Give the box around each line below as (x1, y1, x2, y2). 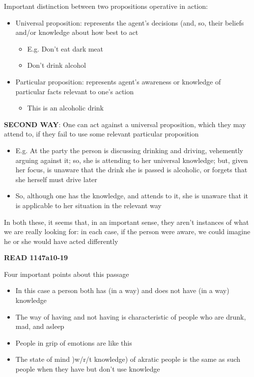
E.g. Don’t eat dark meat (27, 43, 104, 54)
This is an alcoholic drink (27, 103, 104, 113)
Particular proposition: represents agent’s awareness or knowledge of (15, 76, 221, 86)
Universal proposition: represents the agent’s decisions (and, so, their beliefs (15, 17, 244, 27)
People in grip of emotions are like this (15, 337, 132, 348)
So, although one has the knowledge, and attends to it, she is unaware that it (15, 190, 249, 201)
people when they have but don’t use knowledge (15, 364, 160, 374)
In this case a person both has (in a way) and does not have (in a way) (15, 285, 229, 296)
